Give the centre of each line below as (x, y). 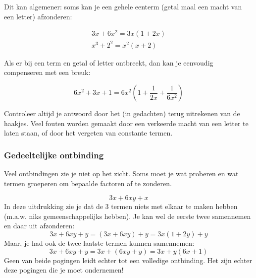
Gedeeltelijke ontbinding (54, 155)
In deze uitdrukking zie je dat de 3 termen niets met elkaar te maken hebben (121, 206)
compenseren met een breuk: (47, 72)
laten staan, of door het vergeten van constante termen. (88, 133)
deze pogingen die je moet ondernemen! (64, 270)
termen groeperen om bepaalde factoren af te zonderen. (88, 183)
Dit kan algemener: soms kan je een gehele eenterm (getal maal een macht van (123, 6)
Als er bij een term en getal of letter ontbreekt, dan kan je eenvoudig (109, 62)
